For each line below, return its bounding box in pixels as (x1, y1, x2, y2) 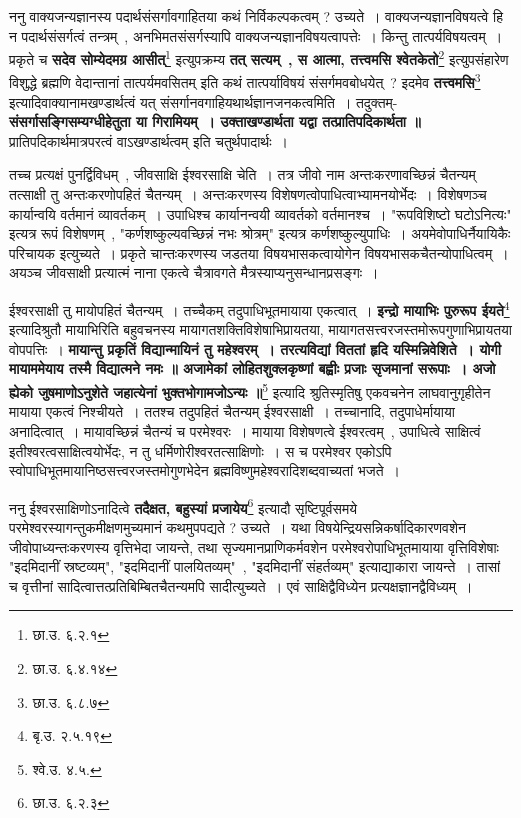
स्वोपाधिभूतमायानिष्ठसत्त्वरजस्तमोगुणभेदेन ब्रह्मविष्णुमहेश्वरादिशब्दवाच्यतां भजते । (9, 460, 400, 481)
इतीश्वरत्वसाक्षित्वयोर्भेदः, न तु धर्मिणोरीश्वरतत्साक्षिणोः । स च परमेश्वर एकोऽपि (9, 440, 392, 461)
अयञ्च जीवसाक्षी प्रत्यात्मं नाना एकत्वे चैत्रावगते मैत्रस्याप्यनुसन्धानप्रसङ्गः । (9, 262, 379, 283)
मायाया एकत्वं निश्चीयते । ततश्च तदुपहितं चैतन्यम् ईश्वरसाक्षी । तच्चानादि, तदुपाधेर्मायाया (9, 401, 455, 422)
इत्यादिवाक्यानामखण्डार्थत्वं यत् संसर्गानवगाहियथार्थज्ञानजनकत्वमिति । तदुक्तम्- (9, 91, 398, 112)
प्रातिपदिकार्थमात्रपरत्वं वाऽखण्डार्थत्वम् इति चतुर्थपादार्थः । (9, 130, 288, 151)
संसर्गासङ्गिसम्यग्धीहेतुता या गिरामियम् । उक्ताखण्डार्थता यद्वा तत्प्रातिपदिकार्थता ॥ (9, 111, 421, 132)
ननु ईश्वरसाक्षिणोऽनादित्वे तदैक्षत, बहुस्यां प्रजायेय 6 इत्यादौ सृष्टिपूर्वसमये (9, 494, 357, 518)
